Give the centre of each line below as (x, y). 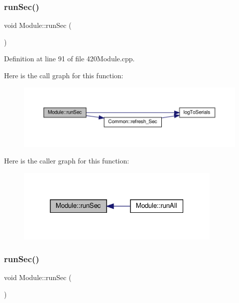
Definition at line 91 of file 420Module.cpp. (69, 59)
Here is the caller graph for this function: (67, 161)
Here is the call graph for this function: (64, 75)
